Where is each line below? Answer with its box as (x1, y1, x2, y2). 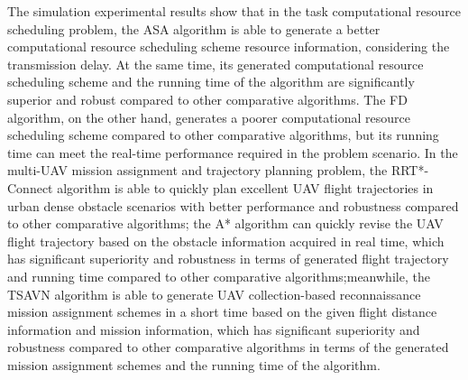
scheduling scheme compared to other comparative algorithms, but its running (7, 125, 439, 144)
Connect (7, 178, 53, 197)
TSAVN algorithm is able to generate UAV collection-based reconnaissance (7, 284, 421, 303)
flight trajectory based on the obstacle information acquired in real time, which (7, 231, 445, 250)
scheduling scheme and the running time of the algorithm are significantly (7, 72, 415, 91)
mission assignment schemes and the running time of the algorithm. (7, 355, 381, 374)
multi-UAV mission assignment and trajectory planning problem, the (7, 161, 388, 180)
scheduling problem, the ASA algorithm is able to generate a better (7, 19, 381, 38)
